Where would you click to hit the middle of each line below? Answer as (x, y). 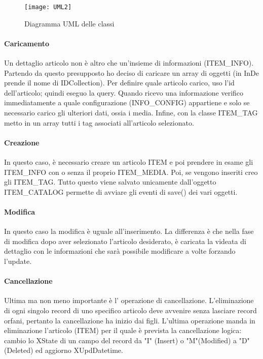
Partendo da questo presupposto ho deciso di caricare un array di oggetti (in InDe (132, 72)
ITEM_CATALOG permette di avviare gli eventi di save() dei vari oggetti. (121, 191)
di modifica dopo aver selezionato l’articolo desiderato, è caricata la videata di (125, 241)
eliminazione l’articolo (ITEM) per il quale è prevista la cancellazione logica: (123, 330)
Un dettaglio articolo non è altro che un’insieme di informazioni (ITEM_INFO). (129, 63)
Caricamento (27, 43)
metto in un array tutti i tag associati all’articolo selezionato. (99, 122)
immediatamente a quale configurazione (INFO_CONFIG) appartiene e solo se (127, 102)
